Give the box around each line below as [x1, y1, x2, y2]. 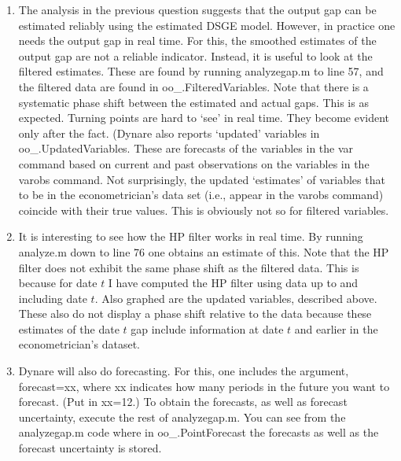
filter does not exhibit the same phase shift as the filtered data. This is [18, 259, 359, 275]
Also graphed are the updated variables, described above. [101, 290, 377, 306]
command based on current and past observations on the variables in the [18, 155, 370, 171]
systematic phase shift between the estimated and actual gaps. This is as [18, 94, 369, 110]
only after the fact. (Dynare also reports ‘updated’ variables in [18, 124, 320, 141]
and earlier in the [294, 320, 378, 337]
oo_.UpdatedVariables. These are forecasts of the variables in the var [18, 140, 354, 157]
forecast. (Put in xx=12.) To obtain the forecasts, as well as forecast [18, 393, 348, 410]
